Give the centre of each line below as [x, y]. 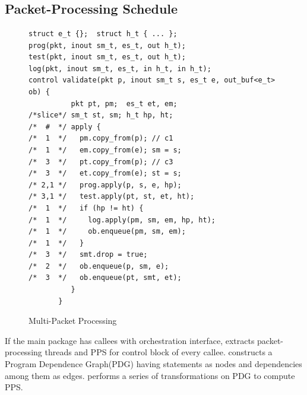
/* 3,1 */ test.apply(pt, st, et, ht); [112, 197]
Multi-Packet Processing [73, 321]
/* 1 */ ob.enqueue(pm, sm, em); [107, 232]
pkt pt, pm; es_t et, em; [124, 103]
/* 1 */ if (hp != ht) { [86, 208]
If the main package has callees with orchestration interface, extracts [130, 340]
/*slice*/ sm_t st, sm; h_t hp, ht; [101, 115]
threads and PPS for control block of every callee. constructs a [159, 352]
